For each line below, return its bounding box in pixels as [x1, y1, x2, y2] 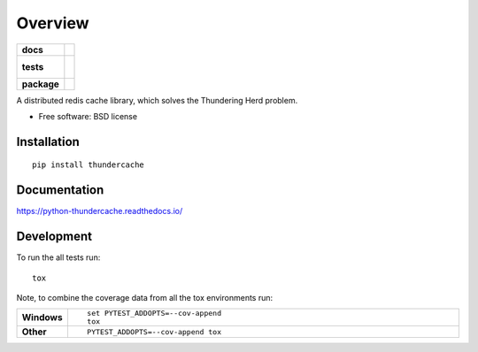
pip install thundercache [32, 160, 145, 170]
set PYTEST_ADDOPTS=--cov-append [87, 309, 221, 318]
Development [16, 229, 93, 244]
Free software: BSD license [38, 111, 137, 121]
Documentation [16, 182, 104, 198]
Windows [21, 311, 63, 324]
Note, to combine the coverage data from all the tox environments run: [16, 292, 274, 302]
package [21, 78, 59, 90]
